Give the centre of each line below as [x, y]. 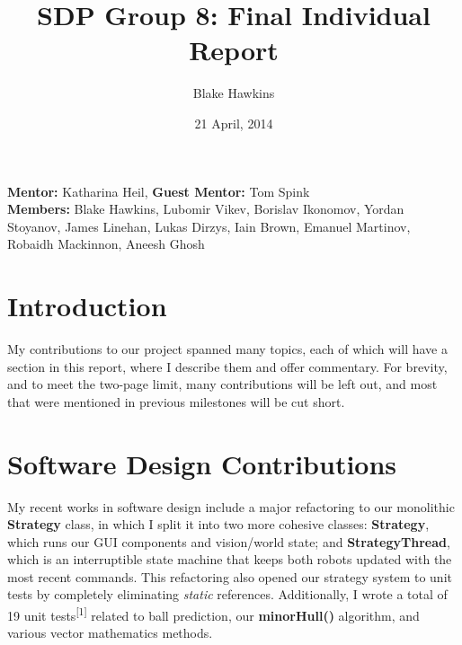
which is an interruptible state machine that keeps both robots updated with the [230, 559]
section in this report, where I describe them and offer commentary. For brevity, [227, 366]
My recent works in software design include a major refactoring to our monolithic [231, 506]
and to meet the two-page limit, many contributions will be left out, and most [222, 384]
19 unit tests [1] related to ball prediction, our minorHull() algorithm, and [213, 614]
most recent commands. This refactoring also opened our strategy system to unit [230, 576]
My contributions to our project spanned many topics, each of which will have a [227, 349]
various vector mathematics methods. [110, 633]
